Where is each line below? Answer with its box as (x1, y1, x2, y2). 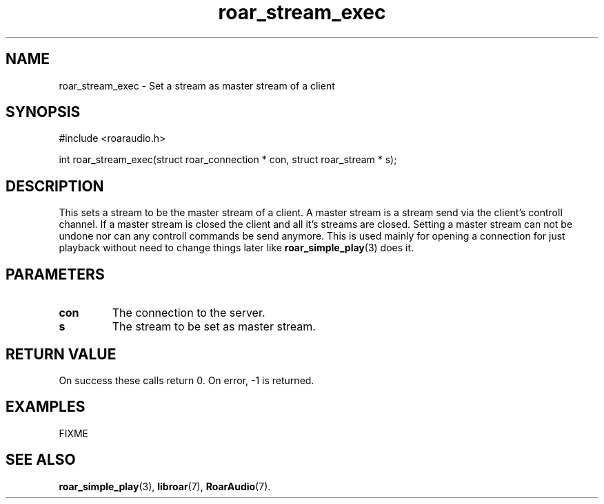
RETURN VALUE (6, 345, 117, 363)
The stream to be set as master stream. (112, 319, 316, 334)
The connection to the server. (112, 306, 265, 320)
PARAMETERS (6, 265, 105, 283)
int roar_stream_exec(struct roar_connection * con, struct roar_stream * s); (59, 154, 397, 166)
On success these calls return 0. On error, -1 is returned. (59, 374, 314, 386)
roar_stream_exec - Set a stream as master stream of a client (59, 79, 335, 92)
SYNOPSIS (6, 103, 81, 121)
